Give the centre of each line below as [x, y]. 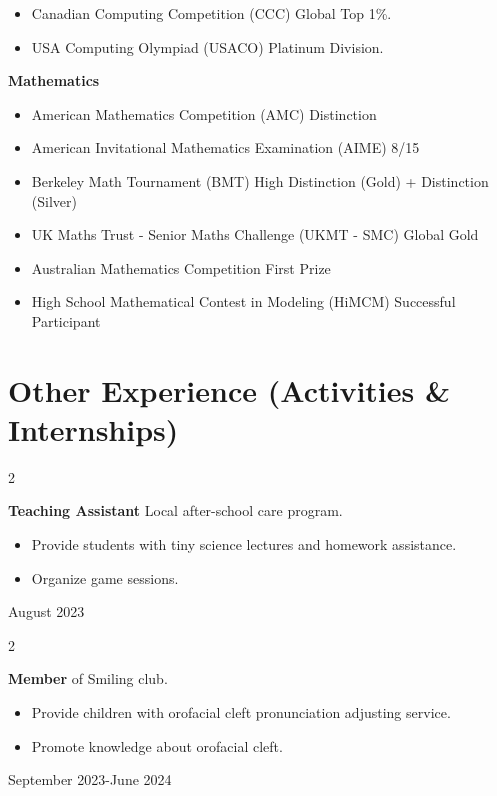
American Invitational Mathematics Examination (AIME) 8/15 [225, 147]
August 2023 [46, 611]
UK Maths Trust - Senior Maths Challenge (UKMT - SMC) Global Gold [255, 234]
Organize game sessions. [105, 577]
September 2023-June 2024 [90, 779]
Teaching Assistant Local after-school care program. [175, 510]
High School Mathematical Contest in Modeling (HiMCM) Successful [243, 301]
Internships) [93, 428]
